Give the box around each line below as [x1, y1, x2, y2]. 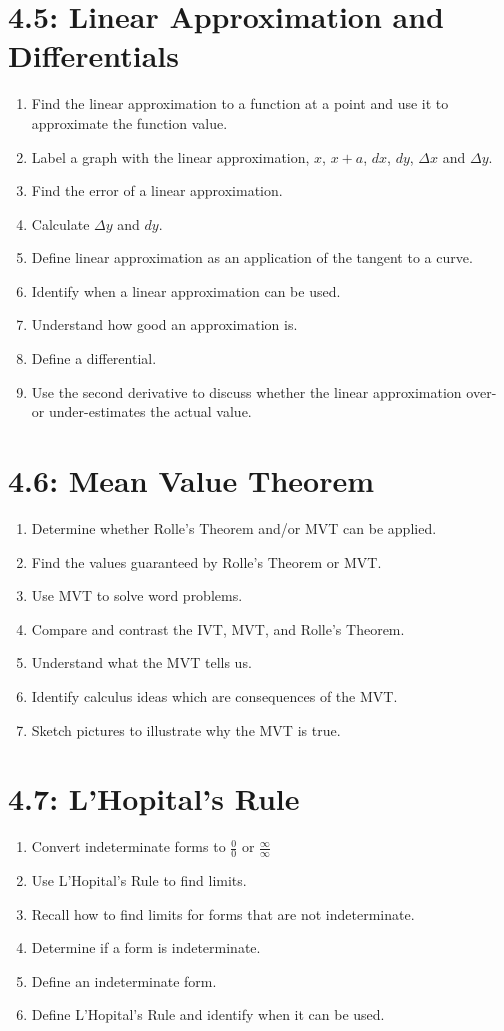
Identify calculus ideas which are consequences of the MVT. [31, 685, 398, 706]
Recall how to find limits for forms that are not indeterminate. [31, 903, 415, 924]
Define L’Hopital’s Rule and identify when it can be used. [31, 1004, 385, 1025]
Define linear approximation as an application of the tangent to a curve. [31, 247, 473, 268]
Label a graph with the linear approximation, [31, 146, 310, 167]
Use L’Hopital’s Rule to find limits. [31, 870, 247, 891]
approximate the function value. [31, 112, 228, 133]
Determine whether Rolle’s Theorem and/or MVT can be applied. [31, 517, 437, 538]
